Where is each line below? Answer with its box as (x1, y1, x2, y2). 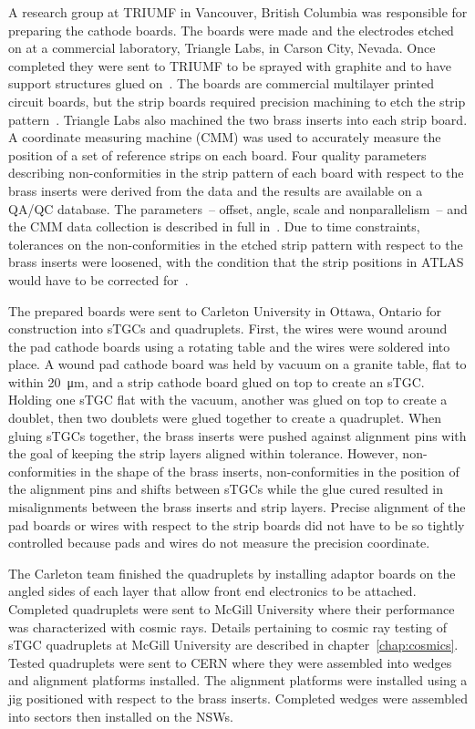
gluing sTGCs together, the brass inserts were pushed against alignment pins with (8, 426, 467, 445)
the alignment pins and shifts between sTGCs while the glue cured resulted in (8, 479, 444, 498)
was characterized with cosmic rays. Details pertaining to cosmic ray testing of (8, 617, 448, 636)
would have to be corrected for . (8, 270, 189, 289)
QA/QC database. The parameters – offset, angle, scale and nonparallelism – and (8, 199, 468, 218)
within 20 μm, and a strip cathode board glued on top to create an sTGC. (8, 372, 425, 391)
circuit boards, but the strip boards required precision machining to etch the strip (8, 91, 466, 110)
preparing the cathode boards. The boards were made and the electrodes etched (8, 20, 454, 39)
